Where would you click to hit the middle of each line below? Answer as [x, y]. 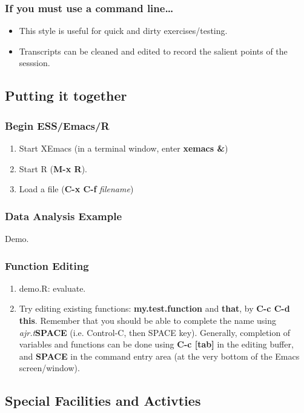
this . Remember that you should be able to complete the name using [148, 320]
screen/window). [49, 368]
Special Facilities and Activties [103, 401]
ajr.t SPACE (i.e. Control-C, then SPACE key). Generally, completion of [155, 332]
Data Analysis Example [64, 216]
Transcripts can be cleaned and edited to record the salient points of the [153, 51]
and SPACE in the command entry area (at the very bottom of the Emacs [159, 356]
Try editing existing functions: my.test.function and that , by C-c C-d [154, 308]
